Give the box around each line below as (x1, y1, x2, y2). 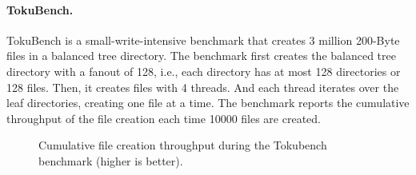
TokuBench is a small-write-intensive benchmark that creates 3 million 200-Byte (6, 31, 400, 48)
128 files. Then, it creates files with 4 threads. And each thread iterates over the (6, 78, 399, 95)
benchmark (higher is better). (38, 152, 183, 169)
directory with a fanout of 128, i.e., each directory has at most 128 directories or (6, 62, 401, 79)
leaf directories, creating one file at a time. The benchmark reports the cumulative (6, 94, 410, 111)
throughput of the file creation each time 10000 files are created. (6, 109, 321, 126)
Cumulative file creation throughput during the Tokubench (38, 137, 327, 153)
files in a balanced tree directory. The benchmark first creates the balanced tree (6, 47, 396, 64)
